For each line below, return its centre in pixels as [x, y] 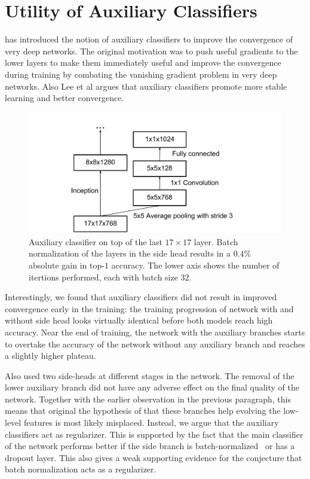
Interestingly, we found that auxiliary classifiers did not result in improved [141, 297]
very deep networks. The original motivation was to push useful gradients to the [151, 51]
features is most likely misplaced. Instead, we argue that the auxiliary [151, 422]
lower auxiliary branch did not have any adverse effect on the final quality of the [152, 387]
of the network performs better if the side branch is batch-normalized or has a [150, 446]
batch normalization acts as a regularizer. [81, 469]
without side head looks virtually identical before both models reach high [139, 320]
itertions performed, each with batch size [103, 277]
